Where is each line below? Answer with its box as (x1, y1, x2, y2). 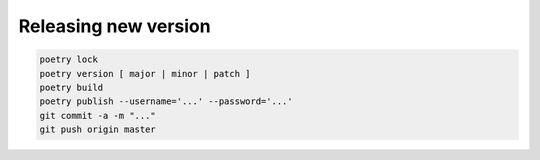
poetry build (39, 81, 104, 93)
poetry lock (39, 54, 99, 65)
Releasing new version (18, 15, 211, 37)
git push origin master (39, 124, 157, 135)
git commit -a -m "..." (39, 110, 157, 121)
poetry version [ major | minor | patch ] (39, 68, 251, 79)
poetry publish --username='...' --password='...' (39, 96, 294, 107)
